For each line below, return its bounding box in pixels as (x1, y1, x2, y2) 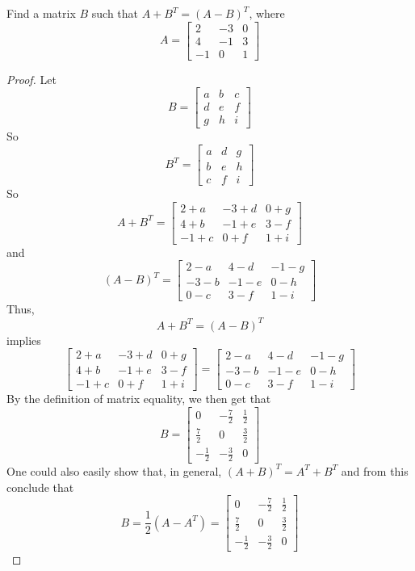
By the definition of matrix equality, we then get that (6, 390, 271, 407)
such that (91, 5, 139, 21)
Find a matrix (6, 5, 76, 21)
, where (249, 5, 285, 21)
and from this (341, 462, 409, 479)
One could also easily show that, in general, (6, 462, 222, 479)
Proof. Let (6, 70, 57, 87)
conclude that (6, 478, 74, 495)
